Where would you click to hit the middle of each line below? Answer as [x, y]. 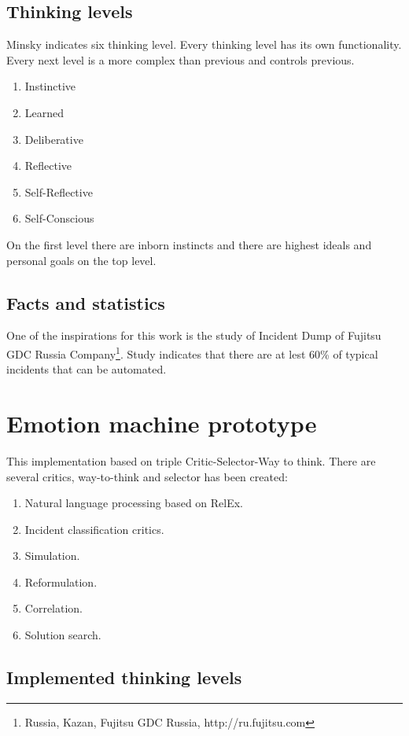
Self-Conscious [59, 218]
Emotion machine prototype [162, 423]
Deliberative [54, 139]
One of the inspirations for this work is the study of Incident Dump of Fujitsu [194, 335]
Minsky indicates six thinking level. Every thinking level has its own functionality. [204, 44]
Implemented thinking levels [124, 677]
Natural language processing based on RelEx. [134, 503]
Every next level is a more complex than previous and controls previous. [181, 59]
